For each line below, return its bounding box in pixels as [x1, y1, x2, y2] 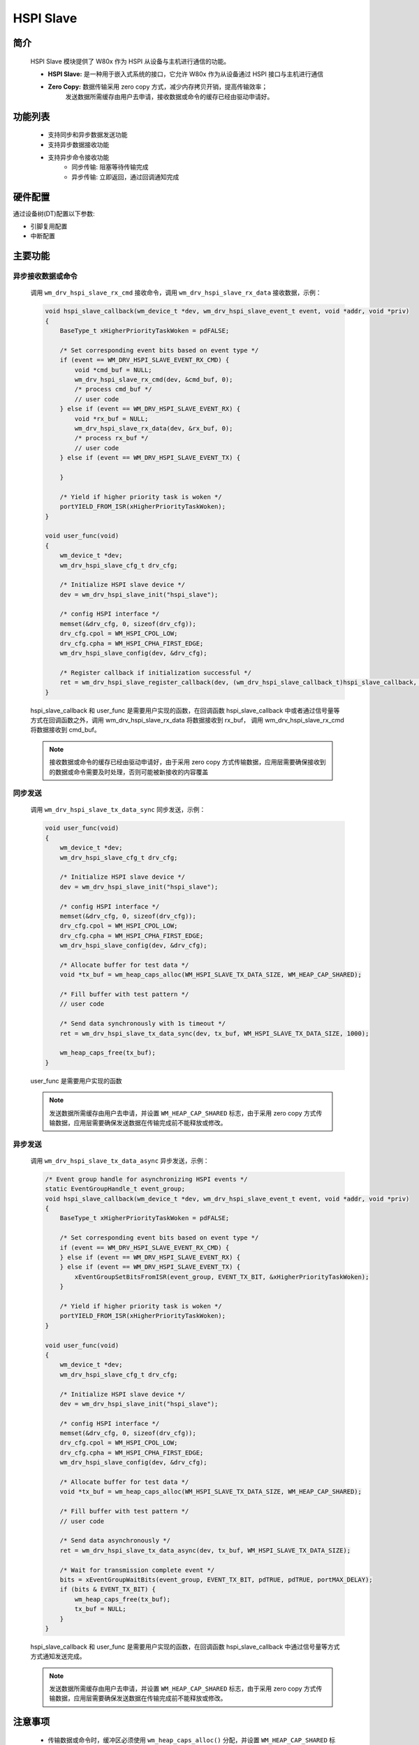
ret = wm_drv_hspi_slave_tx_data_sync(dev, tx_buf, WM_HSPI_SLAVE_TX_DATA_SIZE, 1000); [59, 1030, 369, 1037]
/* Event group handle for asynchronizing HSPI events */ [45, 1175, 248, 1183]
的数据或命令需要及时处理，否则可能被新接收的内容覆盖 [49, 768, 209, 776]
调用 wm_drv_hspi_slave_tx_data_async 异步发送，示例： [30, 1156, 209, 1165]
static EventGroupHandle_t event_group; [45, 1185, 185, 1193]
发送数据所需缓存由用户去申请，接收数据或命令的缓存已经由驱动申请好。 [65, 92, 274, 101]
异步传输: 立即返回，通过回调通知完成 [71, 172, 179, 181]
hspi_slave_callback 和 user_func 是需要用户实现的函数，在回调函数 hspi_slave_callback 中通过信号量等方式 [30, 1642, 340, 1651]
